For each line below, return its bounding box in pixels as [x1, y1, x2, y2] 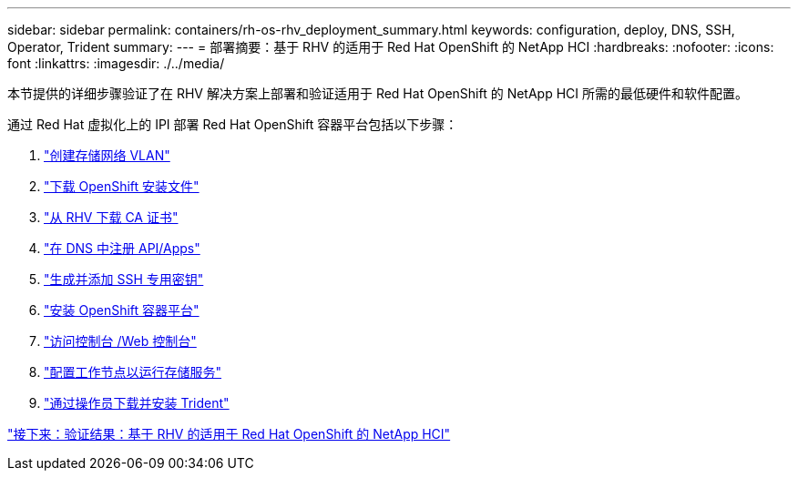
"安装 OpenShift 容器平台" [44, 302, 199, 318]
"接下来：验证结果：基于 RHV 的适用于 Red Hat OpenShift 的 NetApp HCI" [7, 426, 451, 442]
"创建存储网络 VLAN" [44, 147, 170, 163]
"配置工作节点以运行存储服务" [44, 364, 222, 380]
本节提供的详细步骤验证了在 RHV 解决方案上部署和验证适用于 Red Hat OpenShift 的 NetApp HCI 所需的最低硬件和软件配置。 [7, 86, 749, 101]
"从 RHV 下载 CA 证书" [44, 209, 179, 225]
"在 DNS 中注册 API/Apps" [44, 240, 200, 256]
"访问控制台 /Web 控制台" [44, 333, 197, 349]
